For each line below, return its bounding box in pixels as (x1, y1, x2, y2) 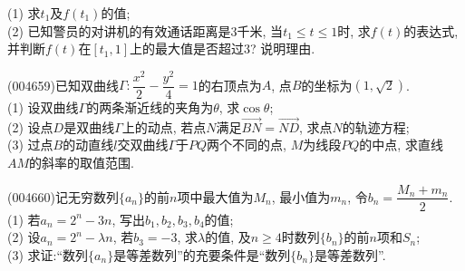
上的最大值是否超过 (130, 39, 245, 58)
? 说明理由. (250, 39, 315, 58)
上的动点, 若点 (121, 117, 207, 136)
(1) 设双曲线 (7, 97, 79, 116)
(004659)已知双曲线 (7, 75, 119, 94)
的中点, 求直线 (359, 135, 443, 154)
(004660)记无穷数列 (7, 187, 119, 206)
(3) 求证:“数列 (7, 245, 89, 264)
